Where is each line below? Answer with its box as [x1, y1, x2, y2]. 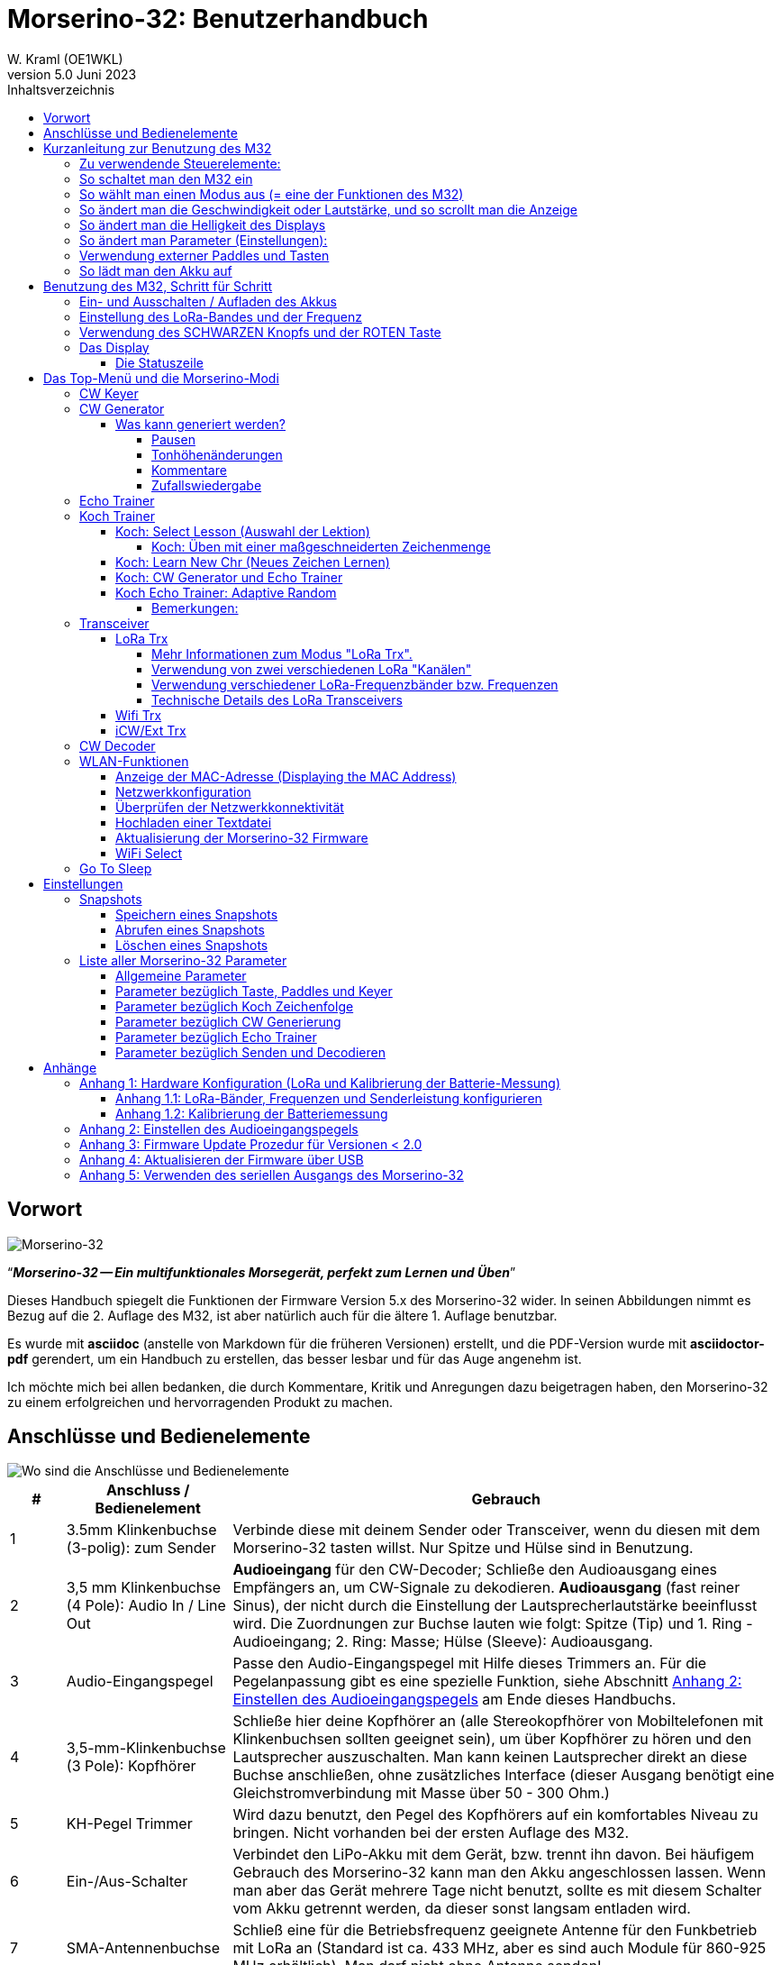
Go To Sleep [79, 860, 152, 876]
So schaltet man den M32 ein [79, 170, 253, 187]
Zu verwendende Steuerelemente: [79, 155, 281, 171]
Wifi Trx [115, 707, 162, 723]
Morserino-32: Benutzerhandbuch [7, 4, 429, 34]
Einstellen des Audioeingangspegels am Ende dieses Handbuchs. [232, 1690, 677, 1709]
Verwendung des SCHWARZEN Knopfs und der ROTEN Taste [79, 324, 441, 340]
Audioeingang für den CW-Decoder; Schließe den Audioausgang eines [232, 1560, 717, 1579]
